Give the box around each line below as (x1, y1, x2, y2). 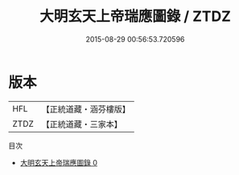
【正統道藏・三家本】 (41, 118, 123, 129)
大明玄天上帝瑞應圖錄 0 (19, 157, 98, 167)
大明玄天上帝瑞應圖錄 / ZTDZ (39, 7, 232, 26)
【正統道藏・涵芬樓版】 (41, 104, 131, 115)
